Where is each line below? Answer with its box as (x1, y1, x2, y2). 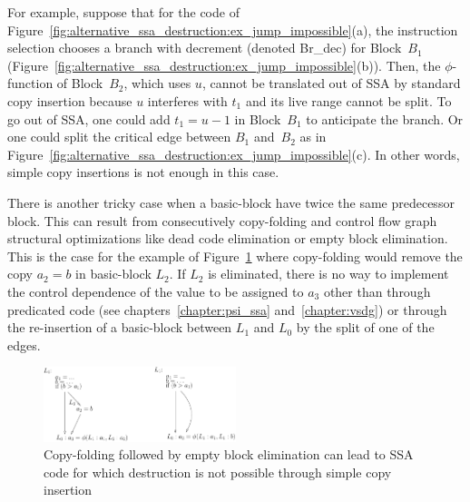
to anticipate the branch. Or (306, 109, 464, 128)
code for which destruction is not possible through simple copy (44, 462, 392, 481)
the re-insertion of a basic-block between (7, 318, 232, 337)
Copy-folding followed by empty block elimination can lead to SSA (44, 445, 414, 464)
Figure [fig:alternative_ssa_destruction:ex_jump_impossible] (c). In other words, (7, 144, 460, 163)
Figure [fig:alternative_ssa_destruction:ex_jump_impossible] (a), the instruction (7, 20, 458, 39)
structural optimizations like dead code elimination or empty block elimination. (7, 229, 448, 248)
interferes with (147, 91, 228, 110)
